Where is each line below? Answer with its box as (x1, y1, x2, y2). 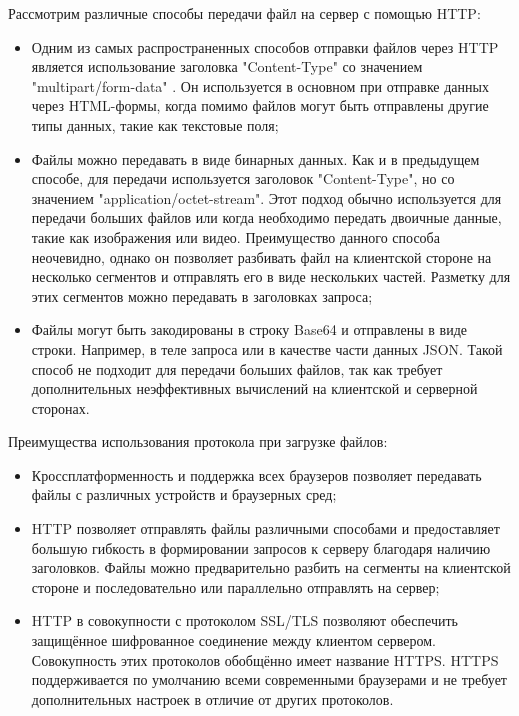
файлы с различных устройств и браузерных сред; (31, 484, 337, 505)
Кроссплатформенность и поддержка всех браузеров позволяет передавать (31, 464, 482, 485)
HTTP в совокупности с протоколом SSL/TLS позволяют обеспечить (31, 610, 458, 631)
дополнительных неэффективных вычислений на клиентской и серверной (31, 378, 478, 399)
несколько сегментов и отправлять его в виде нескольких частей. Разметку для (31, 266, 511, 287)
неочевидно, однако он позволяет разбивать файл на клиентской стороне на (31, 246, 492, 267)
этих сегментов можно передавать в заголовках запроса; (31, 285, 373, 306)
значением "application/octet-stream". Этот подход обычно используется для (31, 187, 502, 208)
